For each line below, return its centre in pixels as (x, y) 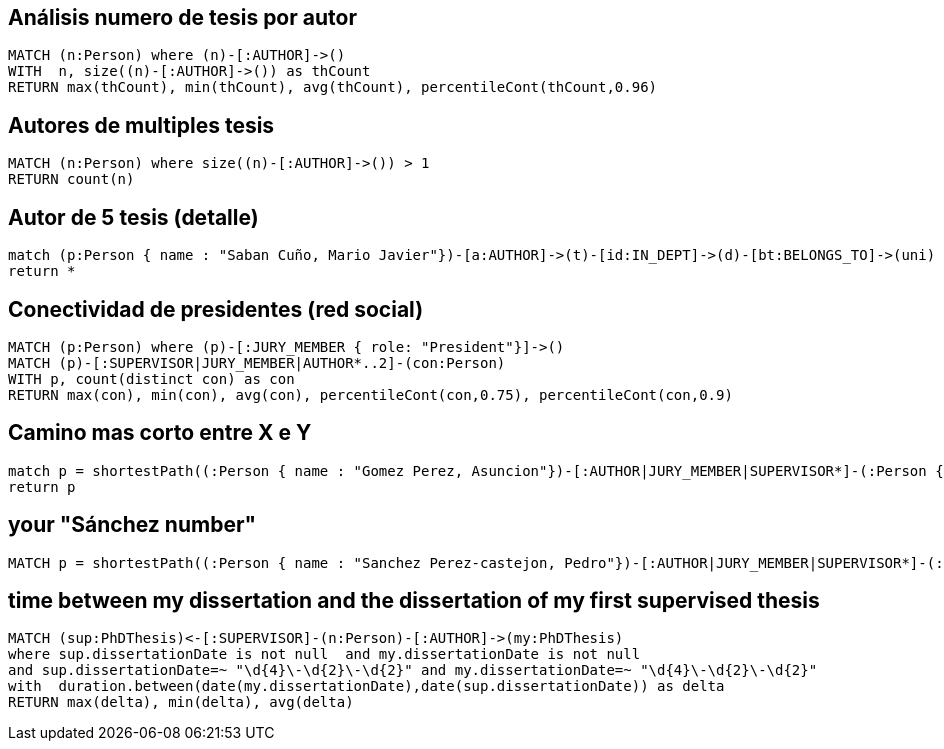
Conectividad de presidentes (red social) (216, 309)
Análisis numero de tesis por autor (182, 17)
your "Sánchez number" (132, 525)
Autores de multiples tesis (141, 125)
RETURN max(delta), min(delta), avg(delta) (181, 702)
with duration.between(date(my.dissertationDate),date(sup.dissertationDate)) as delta (366, 686)
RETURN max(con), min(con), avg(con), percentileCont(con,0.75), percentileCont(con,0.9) (370, 394)
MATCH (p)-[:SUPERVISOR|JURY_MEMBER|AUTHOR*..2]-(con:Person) (257, 362)
